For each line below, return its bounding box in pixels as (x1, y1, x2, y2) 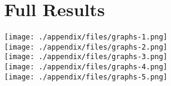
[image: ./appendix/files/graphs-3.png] (4, 53, 168, 62)
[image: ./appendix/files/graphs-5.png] (4, 72, 168, 81)
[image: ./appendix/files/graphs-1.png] (4, 33, 168, 42)
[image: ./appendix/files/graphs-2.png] (4, 42, 168, 51)
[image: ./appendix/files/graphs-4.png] (4, 63, 168, 72)
